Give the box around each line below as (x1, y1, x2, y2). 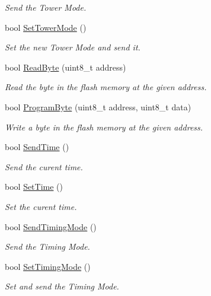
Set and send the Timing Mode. (5, 280, 119, 292)
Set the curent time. (5, 200, 77, 212)
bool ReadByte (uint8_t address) (5, 61, 126, 73)
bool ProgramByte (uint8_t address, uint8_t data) (5, 100, 191, 113)
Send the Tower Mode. (5, 1, 87, 13)
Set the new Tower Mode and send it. (5, 41, 140, 53)
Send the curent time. (5, 160, 83, 173)
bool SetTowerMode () (5, 21, 87, 33)
